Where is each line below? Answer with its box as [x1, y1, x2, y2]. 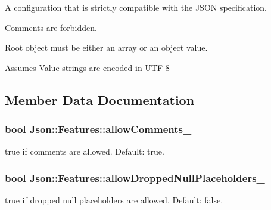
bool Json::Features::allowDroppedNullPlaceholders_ [5, 170, 265, 185]
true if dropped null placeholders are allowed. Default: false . [5, 194, 223, 206]
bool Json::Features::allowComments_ [5, 122, 192, 137]
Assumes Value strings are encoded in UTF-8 [5, 61, 170, 73]
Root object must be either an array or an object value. [5, 41, 208, 54]
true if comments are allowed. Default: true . [5, 145, 164, 157]
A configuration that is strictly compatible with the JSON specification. [5, 1, 267, 13]
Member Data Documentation [5, 90, 195, 109]
